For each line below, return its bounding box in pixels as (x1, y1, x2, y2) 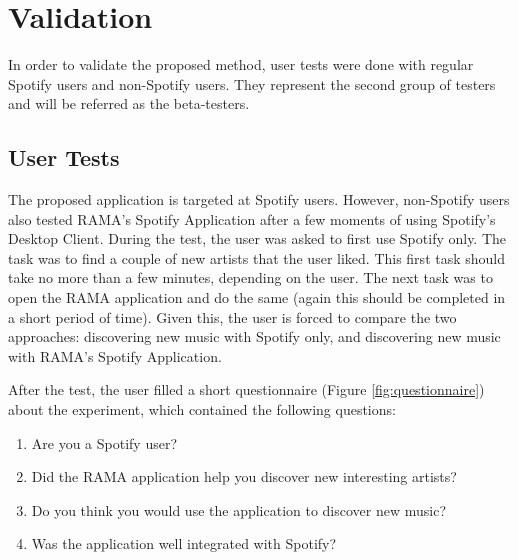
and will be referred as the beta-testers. (8, 93, 250, 114)
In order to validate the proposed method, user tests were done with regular (8, 54, 474, 75)
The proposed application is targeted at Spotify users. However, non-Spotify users (8, 189, 510, 210)
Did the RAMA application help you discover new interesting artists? (31, 466, 457, 487)
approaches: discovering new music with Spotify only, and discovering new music (8, 326, 501, 347)
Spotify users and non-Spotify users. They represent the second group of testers (8, 73, 496, 94)
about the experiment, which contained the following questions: (8, 399, 396, 420)
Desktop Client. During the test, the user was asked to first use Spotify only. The (8, 228, 507, 249)
